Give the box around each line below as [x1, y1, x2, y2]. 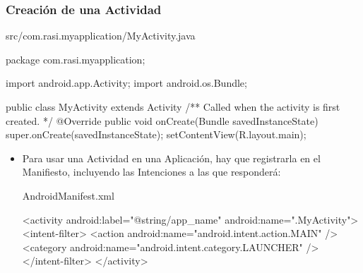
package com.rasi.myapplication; [6, 51, 145, 66]
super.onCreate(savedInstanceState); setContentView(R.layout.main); [6, 127, 307, 142]
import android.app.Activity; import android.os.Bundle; [6, 75, 247, 90]
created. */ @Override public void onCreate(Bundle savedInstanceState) [6, 113, 319, 128]
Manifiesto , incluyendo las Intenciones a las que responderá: [22, 164, 281, 179]
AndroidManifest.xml [22, 188, 114, 202]
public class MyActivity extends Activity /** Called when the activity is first [6, 99, 340, 114]
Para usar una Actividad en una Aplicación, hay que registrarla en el [22, 150, 321, 165]
